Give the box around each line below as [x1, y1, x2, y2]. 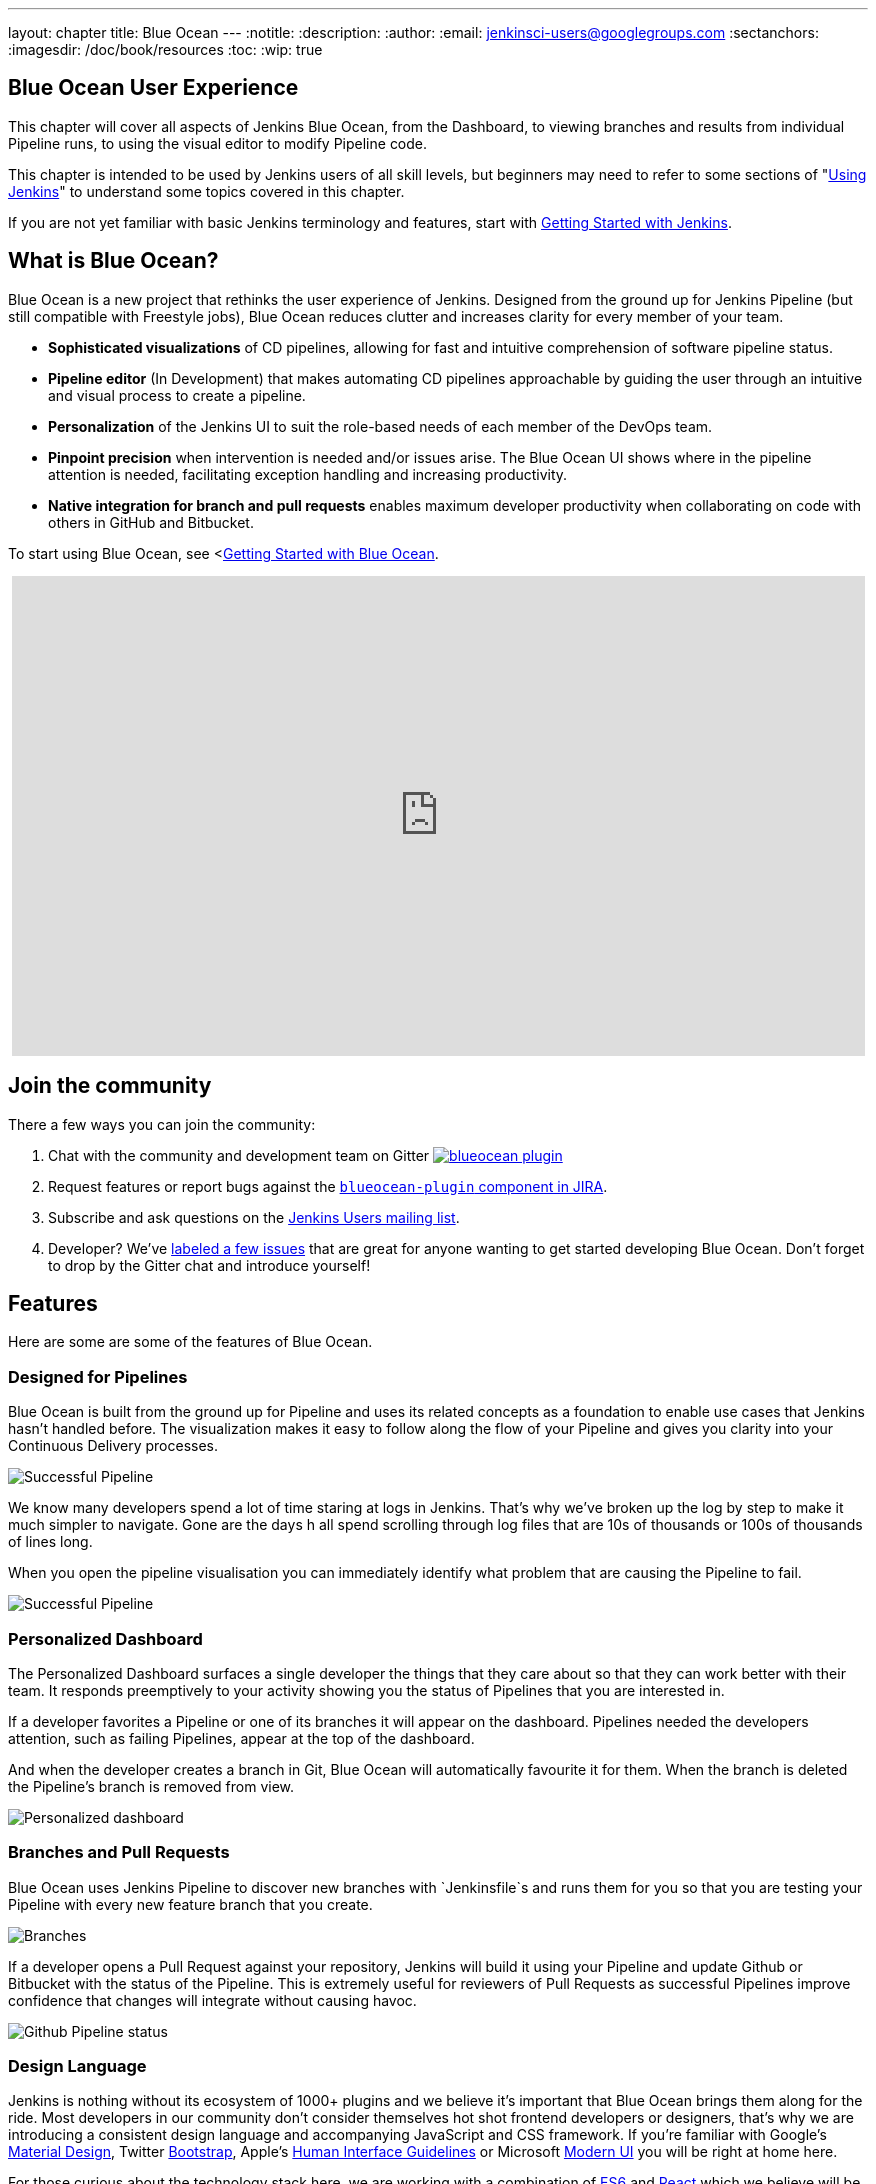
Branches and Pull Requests [8, 1842, 230, 1863]
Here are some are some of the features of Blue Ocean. [8, 1333, 373, 1351]
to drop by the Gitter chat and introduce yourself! [48, 1256, 371, 1274]
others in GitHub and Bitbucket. [48, 513, 254, 531]
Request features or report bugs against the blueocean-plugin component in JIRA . [48, 1177, 608, 1195]
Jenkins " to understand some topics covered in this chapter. [8, 182, 405, 200]
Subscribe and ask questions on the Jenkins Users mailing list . [48, 1208, 460, 1226]
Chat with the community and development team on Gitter [48, 1146, 430, 1164]
